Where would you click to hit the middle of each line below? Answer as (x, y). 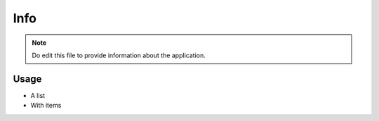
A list (38, 95)
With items (46, 106)
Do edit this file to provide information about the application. (119, 55)
